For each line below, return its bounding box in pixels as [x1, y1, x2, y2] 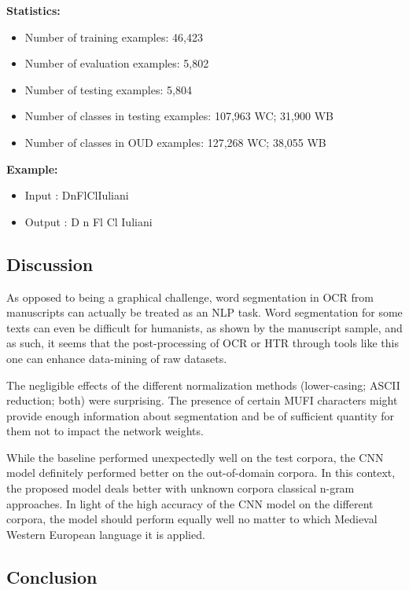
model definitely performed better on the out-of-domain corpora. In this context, [6, 464, 396, 481]
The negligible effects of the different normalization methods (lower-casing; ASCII [6, 376, 400, 393]
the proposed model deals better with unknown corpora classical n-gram [6, 480, 355, 497]
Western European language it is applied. [6, 526, 205, 542]
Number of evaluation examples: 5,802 [24, 55, 209, 71]
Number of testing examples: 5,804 [24, 81, 192, 97]
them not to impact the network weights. [6, 423, 204, 439]
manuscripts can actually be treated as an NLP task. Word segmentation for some [6, 304, 403, 321]
